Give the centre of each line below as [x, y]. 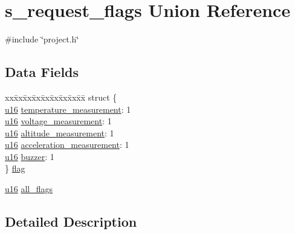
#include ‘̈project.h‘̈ [42, 39]
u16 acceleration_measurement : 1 [67, 145]
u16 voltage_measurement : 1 [58, 121]
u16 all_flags [29, 189]
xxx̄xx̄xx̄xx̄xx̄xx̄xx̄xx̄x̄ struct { [61, 97]
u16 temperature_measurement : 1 [68, 109]
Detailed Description [71, 222]
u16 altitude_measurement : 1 [60, 132]
